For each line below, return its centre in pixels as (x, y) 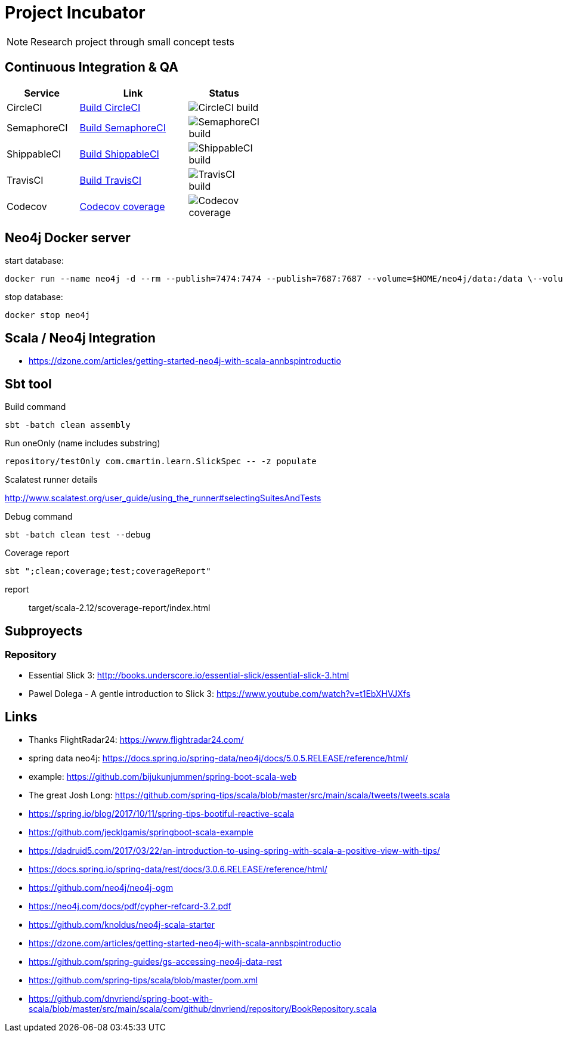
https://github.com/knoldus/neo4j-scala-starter (122, 925)
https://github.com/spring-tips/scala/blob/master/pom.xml (143, 980)
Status (224, 93)
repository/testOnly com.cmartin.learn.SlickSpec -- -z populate (161, 462)
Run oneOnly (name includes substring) (83, 443)
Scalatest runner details (51, 480)
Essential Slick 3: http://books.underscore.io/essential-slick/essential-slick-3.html (189, 675)
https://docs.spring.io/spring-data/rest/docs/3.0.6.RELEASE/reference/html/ (178, 869)
